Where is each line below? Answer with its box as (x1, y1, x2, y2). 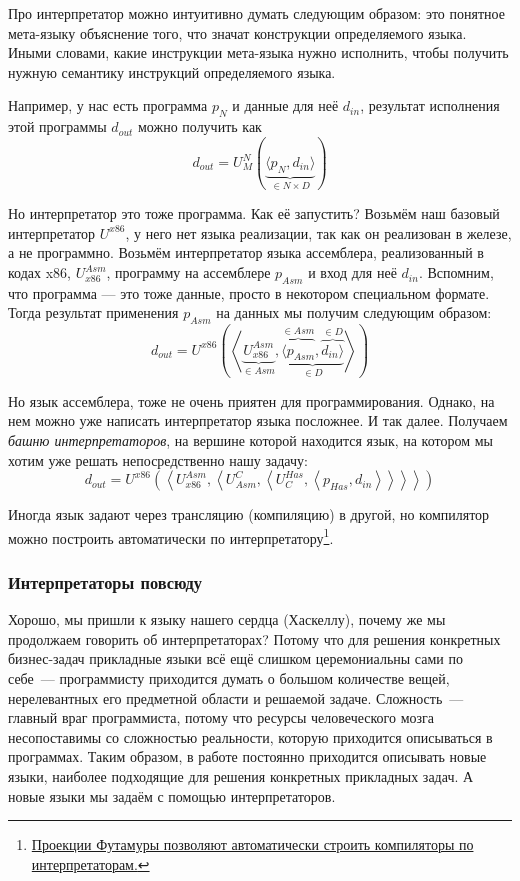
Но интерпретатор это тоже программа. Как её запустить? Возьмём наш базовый (8, 203, 500, 224)
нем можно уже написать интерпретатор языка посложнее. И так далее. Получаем (8, 410, 508, 431)
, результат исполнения (360, 95, 500, 116)
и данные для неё (232, 95, 339, 116)
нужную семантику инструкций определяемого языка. (8, 61, 336, 82)
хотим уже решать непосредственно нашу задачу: (8, 449, 308, 470)
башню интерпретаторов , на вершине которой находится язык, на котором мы (8, 429, 493, 450)
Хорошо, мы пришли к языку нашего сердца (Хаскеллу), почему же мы (8, 609, 446, 630)
